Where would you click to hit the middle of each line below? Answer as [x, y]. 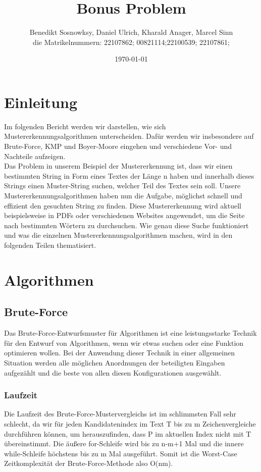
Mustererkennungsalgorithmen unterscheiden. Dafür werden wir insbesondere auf [129, 136]
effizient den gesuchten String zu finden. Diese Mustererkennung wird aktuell [123, 205]
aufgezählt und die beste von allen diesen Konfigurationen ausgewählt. [113, 372]
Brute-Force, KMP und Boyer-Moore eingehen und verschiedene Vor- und [118, 146]
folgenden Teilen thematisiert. [50, 245]
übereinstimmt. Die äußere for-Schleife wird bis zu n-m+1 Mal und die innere [124, 443]
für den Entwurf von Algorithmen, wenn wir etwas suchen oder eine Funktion [124, 343]
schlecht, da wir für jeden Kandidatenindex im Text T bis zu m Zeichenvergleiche [130, 423]
